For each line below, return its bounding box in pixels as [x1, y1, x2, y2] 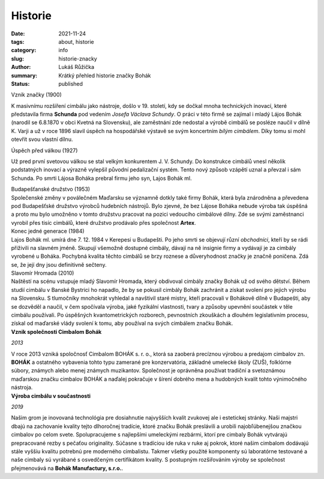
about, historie [58, 38, 94, 45]
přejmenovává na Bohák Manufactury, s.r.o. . [11, 465, 124, 472]
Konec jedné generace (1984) [11, 228, 85, 235]
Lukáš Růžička [58, 64, 95, 71]
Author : [11, 64, 31, 71]
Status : [11, 80, 30, 87]
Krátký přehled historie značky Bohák [58, 72, 151, 79]
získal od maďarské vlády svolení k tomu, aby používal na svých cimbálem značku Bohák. [11, 320, 233, 327]
